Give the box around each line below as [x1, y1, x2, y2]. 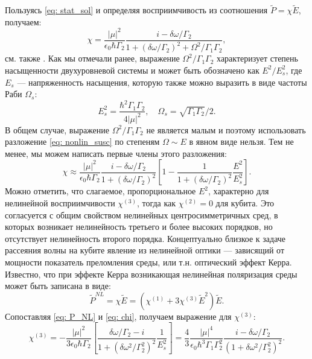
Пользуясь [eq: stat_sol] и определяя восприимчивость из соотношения [5, 4, 268, 16]
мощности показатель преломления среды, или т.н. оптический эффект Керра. [5, 255, 292, 268]
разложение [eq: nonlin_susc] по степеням [5, 135, 160, 148]
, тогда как [136, 196, 176, 209]
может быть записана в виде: [5, 279, 111, 292]
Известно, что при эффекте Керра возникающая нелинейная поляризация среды [5, 267, 298, 280]
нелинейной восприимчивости [5, 196, 115, 209]
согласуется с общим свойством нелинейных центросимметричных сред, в [5, 208, 278, 221]
